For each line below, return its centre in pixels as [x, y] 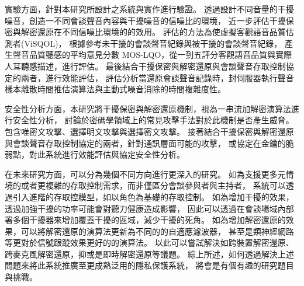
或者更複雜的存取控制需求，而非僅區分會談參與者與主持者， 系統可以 [153, 185]
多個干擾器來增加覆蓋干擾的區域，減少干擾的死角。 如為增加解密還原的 [149, 220]
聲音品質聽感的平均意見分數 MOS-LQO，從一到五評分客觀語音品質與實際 [152, 55]
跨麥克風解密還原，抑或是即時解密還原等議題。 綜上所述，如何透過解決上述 [149, 254]
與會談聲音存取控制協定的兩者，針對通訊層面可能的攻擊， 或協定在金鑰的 [145, 143]
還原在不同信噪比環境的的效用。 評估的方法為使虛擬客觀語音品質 [161, 32]
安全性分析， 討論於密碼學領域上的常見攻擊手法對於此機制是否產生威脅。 [153, 120]
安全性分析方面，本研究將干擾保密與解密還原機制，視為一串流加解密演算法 [148, 108]
